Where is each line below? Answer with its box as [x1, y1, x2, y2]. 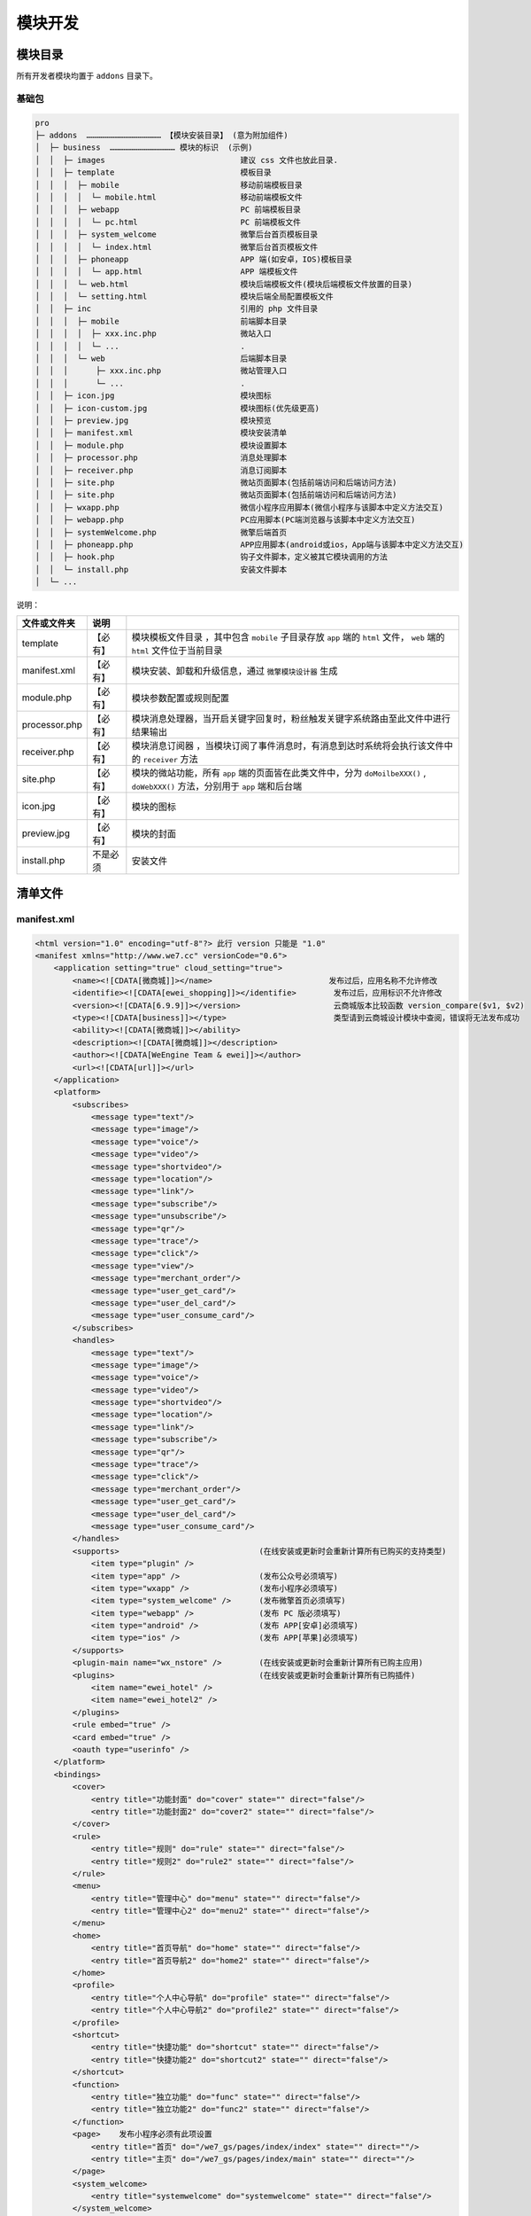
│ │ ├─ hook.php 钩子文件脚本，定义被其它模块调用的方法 [35, 552, 389, 562]
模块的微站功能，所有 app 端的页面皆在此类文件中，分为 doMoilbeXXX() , [131, 767, 427, 779]
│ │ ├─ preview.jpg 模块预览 [35, 415, 272, 425]
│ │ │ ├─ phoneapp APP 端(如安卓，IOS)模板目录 [35, 254, 353, 264]
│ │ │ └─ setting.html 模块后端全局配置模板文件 [35, 292, 334, 301]
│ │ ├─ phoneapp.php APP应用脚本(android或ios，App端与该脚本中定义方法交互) [35, 539, 465, 550]
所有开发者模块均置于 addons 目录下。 [16, 71, 158, 82]
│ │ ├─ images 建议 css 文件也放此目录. [35, 155, 339, 165]
